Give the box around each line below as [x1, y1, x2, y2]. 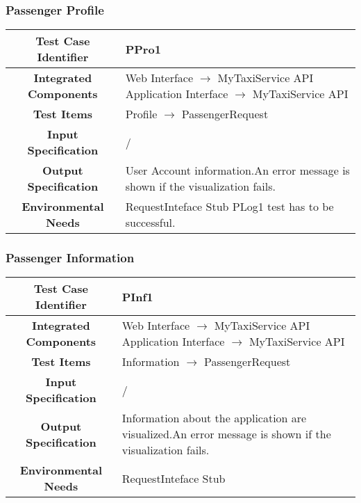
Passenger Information [6, 249, 135, 266]
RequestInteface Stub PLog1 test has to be [125, 198, 334, 215]
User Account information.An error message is [125, 162, 350, 179]
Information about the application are [121, 410, 307, 426]
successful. [125, 214, 176, 231]
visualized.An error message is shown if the [121, 426, 331, 442]
